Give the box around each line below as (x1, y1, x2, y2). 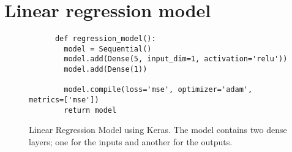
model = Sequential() (64, 44, 152, 53)
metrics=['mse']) (29, 96, 99, 105)
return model (64, 105, 117, 115)
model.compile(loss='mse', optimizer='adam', (64, 85, 253, 94)
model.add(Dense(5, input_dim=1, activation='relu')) (64, 55, 288, 64)
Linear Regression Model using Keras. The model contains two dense (29, 123, 287, 136)
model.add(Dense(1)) (64, 65, 148, 74)
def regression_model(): (54, 34, 156, 44)
